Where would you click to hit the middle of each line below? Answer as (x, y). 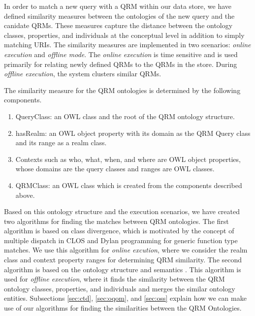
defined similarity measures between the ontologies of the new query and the (119, 16)
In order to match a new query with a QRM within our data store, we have (118, 6)
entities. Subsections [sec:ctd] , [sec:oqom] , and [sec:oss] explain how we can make (125, 298)
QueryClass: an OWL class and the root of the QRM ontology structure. (125, 116)
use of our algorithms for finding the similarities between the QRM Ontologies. (123, 308)
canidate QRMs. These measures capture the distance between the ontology (118, 25)
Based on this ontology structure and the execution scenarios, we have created (122, 211)
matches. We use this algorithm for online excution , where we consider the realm (126, 250)
